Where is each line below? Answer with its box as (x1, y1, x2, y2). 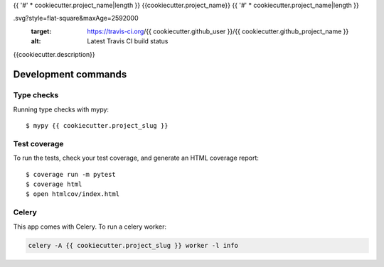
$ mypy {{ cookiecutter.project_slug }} (26, 121, 169, 130)
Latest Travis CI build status (87, 37, 169, 45)
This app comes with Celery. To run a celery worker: (13, 222, 167, 231)
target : (31, 27, 52, 36)
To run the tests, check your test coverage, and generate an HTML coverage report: (13, 153, 260, 163)
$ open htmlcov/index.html (26, 190, 120, 198)
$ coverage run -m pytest (26, 170, 117, 178)
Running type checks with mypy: (13, 105, 110, 114)
